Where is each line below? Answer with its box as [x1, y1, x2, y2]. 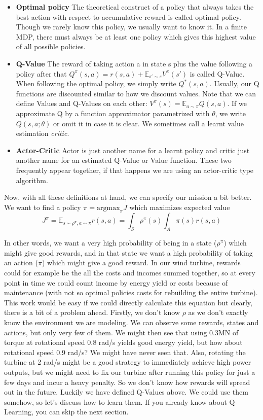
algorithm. [16, 174, 48, 185]
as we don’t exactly [188, 307, 248, 318]
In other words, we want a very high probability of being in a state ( [4, 237, 217, 248]
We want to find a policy [4, 201, 81, 212]
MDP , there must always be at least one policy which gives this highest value [16, 31, 256, 42]
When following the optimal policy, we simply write [16, 78, 176, 89]
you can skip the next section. [35, 406, 129, 417]
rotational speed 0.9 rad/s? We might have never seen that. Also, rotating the [4, 346, 246, 357]
